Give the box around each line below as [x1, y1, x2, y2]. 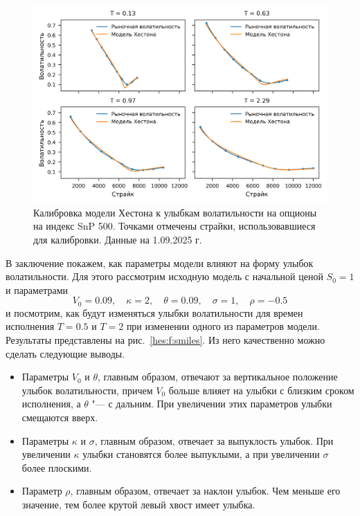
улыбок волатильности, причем [21, 383, 153, 397]
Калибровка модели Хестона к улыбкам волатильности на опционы [33, 205, 317, 219]
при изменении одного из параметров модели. [126, 319, 320, 333]
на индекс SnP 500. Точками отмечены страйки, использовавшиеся [33, 219, 316, 233]
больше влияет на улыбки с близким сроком [168, 383, 354, 397]
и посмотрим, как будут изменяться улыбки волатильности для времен [6, 305, 303, 320]
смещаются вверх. [21, 410, 98, 425]
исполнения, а [21, 396, 81, 411]
